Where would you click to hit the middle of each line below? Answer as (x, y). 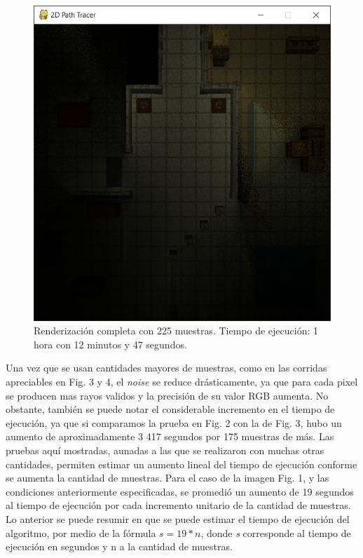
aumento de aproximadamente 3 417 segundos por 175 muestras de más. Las (170, 436)
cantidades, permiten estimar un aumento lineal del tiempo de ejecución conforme (181, 464)
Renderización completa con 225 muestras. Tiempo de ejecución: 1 (176, 331)
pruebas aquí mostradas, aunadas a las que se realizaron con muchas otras (165, 450)
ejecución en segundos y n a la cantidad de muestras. (119, 546)
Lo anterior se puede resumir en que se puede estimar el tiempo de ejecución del (178, 519)
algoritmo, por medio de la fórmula (81, 532)
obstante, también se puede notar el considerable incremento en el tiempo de (170, 409)
